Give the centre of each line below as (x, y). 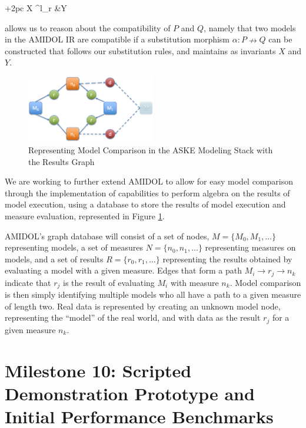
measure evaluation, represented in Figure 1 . (85, 215)
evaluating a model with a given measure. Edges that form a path (123, 270)
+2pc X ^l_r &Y (36, 8)
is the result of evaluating (109, 282)
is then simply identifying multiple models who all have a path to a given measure (153, 294)
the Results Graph (61, 161)
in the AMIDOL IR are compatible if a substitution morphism (117, 39)
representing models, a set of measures (74, 247)
